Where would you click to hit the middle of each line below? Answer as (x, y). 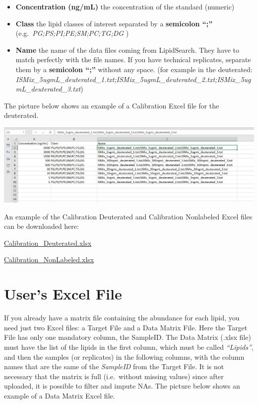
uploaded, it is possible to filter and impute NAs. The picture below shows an (122, 386)
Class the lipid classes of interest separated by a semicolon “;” (114, 23)
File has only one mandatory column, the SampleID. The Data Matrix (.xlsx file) (128, 337)
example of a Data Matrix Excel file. (60, 395)
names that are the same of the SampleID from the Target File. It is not (114, 366)
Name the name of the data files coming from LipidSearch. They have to (128, 50)
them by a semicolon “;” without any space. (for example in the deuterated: (134, 69)
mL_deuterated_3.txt (48, 89)
